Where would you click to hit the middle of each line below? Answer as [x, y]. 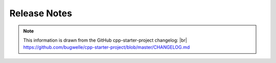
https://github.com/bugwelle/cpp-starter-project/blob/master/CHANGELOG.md [107, 47]
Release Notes [41, 13]
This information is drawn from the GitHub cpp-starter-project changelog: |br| [105, 40]
